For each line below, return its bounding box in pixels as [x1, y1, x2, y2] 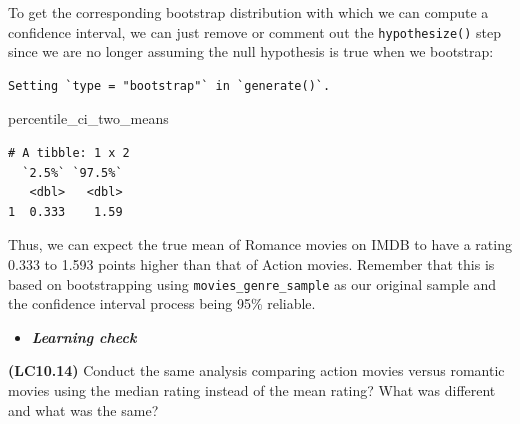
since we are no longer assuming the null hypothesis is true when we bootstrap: [8, 41, 494, 62]
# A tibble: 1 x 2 [8, 146, 130, 161]
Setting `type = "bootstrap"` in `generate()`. [8, 78, 331, 93]
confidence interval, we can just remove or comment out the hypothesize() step [8, 21, 502, 42]
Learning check [31, 326, 137, 347]
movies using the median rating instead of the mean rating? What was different [8, 380, 496, 401]
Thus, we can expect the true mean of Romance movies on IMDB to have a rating [8, 234, 512, 255]
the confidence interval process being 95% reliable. [8, 293, 316, 314]
